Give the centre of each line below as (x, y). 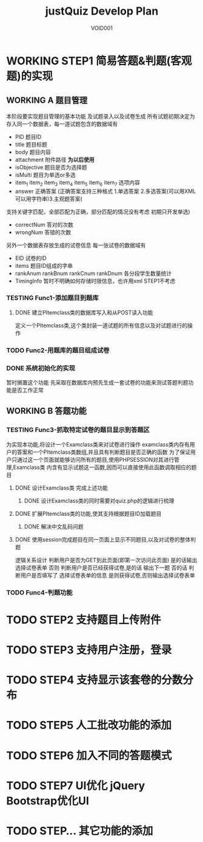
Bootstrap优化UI (48, 801)
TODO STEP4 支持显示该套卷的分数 (95, 680)
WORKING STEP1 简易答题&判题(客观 (99, 61)
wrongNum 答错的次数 (43, 232)
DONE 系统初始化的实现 (41, 368)
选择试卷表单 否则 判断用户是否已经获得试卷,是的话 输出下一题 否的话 (101, 568)
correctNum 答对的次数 (44, 224)
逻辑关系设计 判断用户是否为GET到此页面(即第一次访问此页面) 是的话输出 (106, 560)
